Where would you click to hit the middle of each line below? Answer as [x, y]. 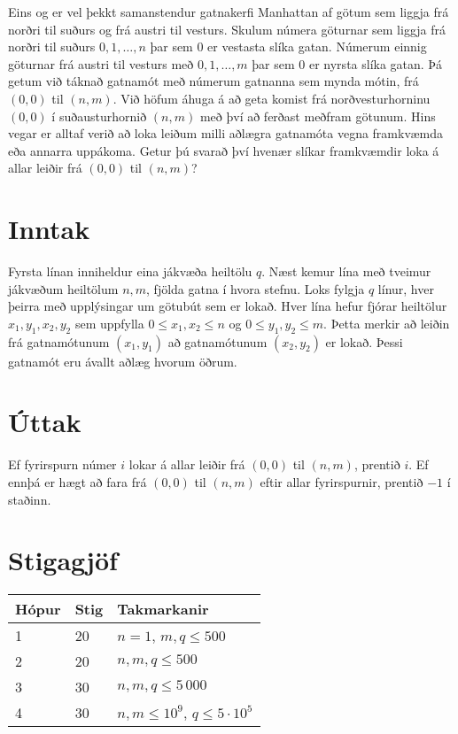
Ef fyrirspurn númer [62, 464]
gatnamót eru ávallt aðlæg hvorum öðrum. [123, 361]
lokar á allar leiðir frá [187, 464]
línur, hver [406, 288]
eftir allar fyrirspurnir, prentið [342, 481]
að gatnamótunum [217, 341]
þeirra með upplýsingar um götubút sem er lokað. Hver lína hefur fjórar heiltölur [228, 306]
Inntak [49, 229]
